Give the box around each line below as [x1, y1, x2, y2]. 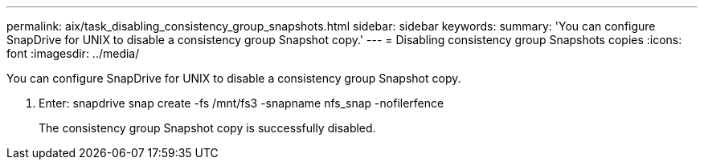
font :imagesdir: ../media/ [6, 47, 140, 60]
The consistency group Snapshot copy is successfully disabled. [39, 121, 376, 135]
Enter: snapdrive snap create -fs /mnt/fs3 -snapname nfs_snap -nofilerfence [39, 96, 444, 110]
